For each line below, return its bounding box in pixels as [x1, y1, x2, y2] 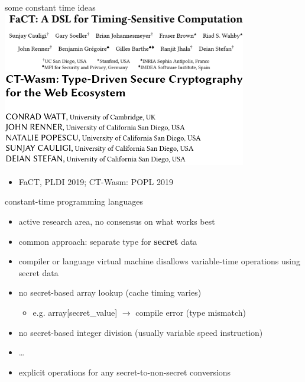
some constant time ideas [5, 1, 96, 13]
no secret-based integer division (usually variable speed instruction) [18, 326, 263, 338]
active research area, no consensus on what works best [18, 215, 215, 228]
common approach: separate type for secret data [18, 235, 197, 247]
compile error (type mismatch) [135, 306, 246, 319]
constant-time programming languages [5, 195, 143, 208]
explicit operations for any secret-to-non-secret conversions [18, 365, 231, 378]
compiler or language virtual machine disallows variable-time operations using [18, 255, 300, 267]
